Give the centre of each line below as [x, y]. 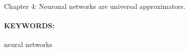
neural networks [28, 44]
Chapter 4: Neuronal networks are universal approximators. [95, 6]
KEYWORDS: [29, 25]
